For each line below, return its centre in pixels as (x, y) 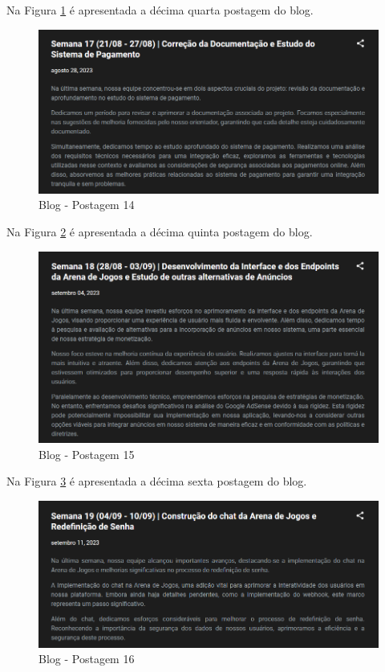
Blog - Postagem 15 (87, 454)
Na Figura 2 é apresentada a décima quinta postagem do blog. (160, 232)
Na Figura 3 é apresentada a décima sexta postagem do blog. (157, 481)
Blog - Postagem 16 (87, 659)
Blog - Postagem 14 (87, 205)
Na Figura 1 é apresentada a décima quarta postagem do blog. (160, 10)
